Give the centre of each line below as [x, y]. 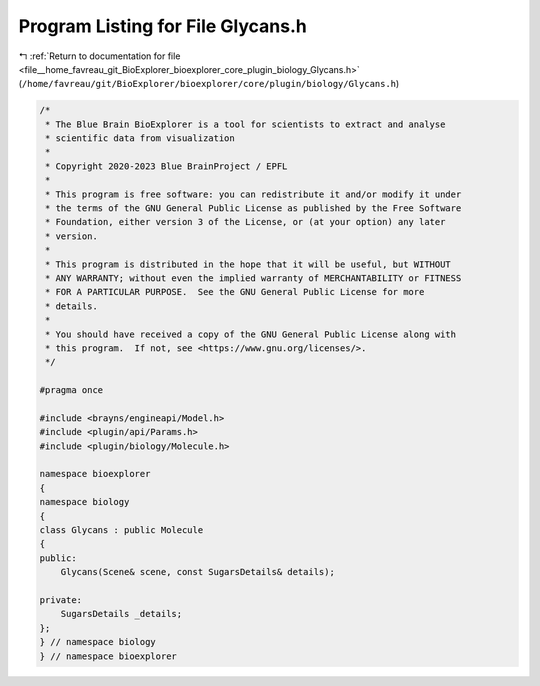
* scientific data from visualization [140, 138]
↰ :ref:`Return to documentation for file [99, 56]
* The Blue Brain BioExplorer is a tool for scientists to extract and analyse [245, 124]
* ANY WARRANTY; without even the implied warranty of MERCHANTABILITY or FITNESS [253, 278]
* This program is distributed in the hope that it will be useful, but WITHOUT [248, 264]
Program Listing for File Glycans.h [162, 26]
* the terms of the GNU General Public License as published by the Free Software [253, 208]
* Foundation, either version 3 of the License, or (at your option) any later [245, 222]
